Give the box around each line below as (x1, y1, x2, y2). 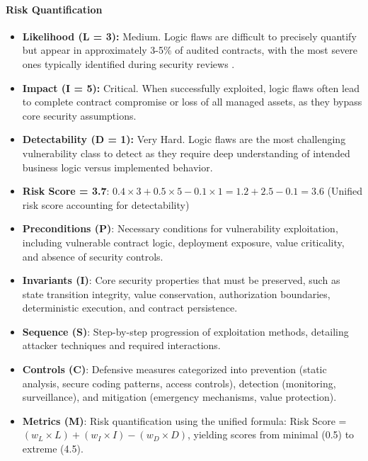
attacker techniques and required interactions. (22, 338, 221, 353)
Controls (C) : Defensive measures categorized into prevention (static (22, 362, 327, 377)
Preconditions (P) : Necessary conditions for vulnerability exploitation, (22, 221, 338, 236)
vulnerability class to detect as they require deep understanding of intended (22, 145, 350, 160)
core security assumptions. (22, 108, 137, 123)
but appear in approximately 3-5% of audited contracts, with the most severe (22, 42, 358, 57)
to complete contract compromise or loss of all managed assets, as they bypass (22, 94, 362, 109)
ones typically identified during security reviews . (22, 56, 235, 71)
